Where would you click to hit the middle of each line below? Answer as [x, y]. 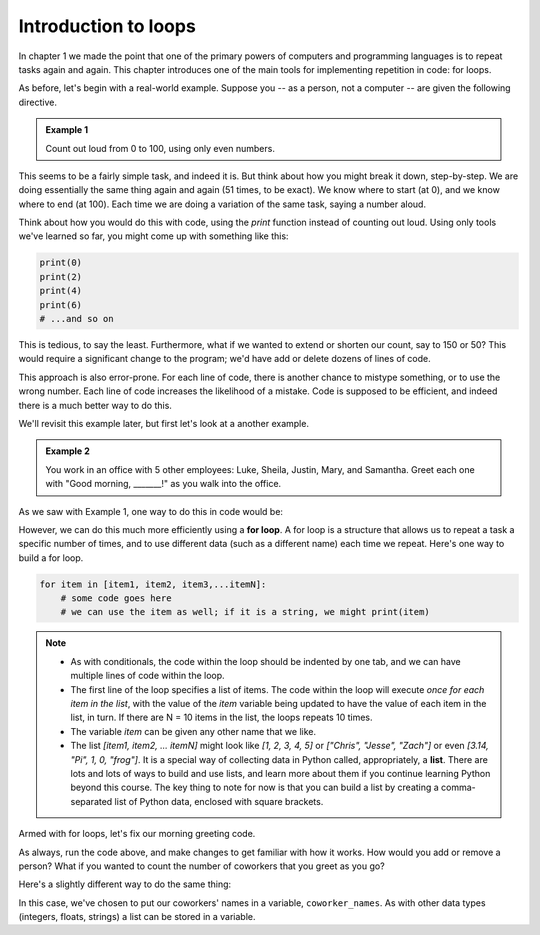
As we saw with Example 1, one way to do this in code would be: [151, 511]
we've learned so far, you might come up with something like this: [153, 236]
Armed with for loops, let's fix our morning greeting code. [137, 834]
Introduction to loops [107, 26]
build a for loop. [51, 557]
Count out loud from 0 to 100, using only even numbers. [160, 148]
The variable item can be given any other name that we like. [193, 731]
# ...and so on [76, 318]
